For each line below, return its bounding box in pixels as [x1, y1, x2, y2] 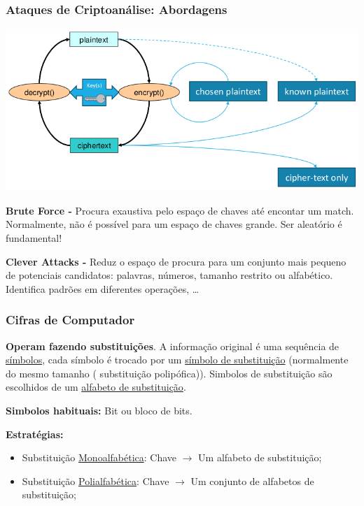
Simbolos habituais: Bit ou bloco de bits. [6, 403, 192, 417]
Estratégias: [6, 426, 64, 441]
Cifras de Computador [6, 311, 135, 328]
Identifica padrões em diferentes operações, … [6, 281, 199, 296]
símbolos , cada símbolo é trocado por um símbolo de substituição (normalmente [6, 352, 349, 367]
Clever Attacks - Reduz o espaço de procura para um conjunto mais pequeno [6, 254, 346, 268]
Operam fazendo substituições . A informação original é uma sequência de [6, 338, 339, 353]
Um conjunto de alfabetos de [190, 473, 314, 488]
